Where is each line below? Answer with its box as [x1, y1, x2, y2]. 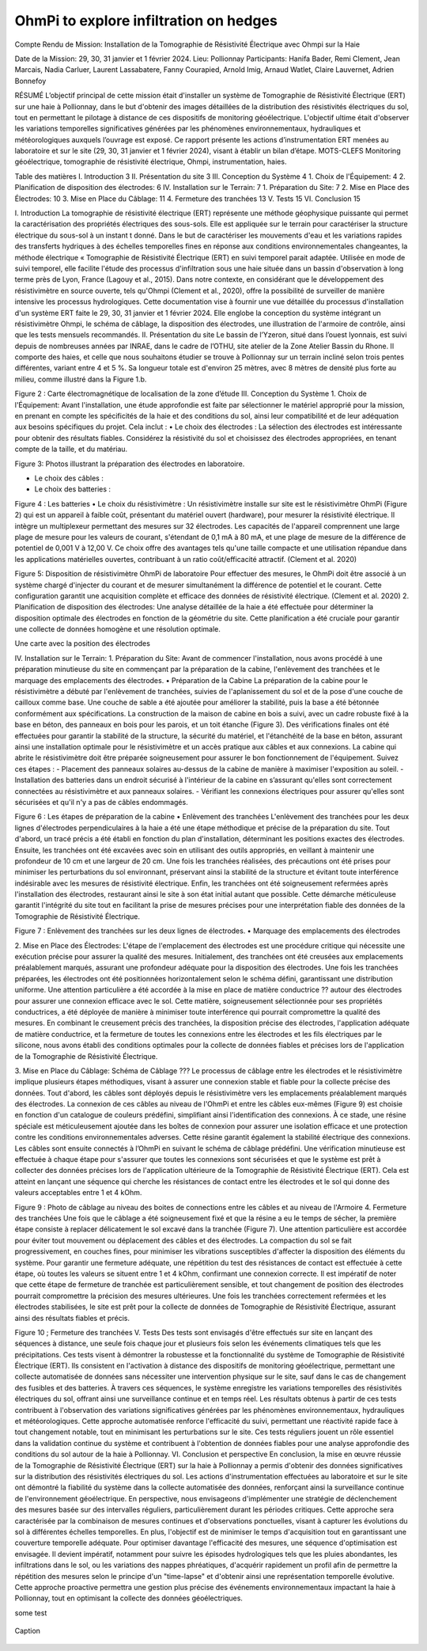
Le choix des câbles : [34, 473, 104, 483]
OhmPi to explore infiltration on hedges [14, 12, 278, 29]
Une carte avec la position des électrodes [14, 639, 150, 648]
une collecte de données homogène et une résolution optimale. [14, 624, 221, 634]
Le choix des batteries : [34, 484, 111, 494]
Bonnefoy [14, 76, 47, 85]
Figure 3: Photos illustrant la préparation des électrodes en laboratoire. [14, 459, 245, 469]
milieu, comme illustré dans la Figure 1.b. [14, 374, 147, 384]
